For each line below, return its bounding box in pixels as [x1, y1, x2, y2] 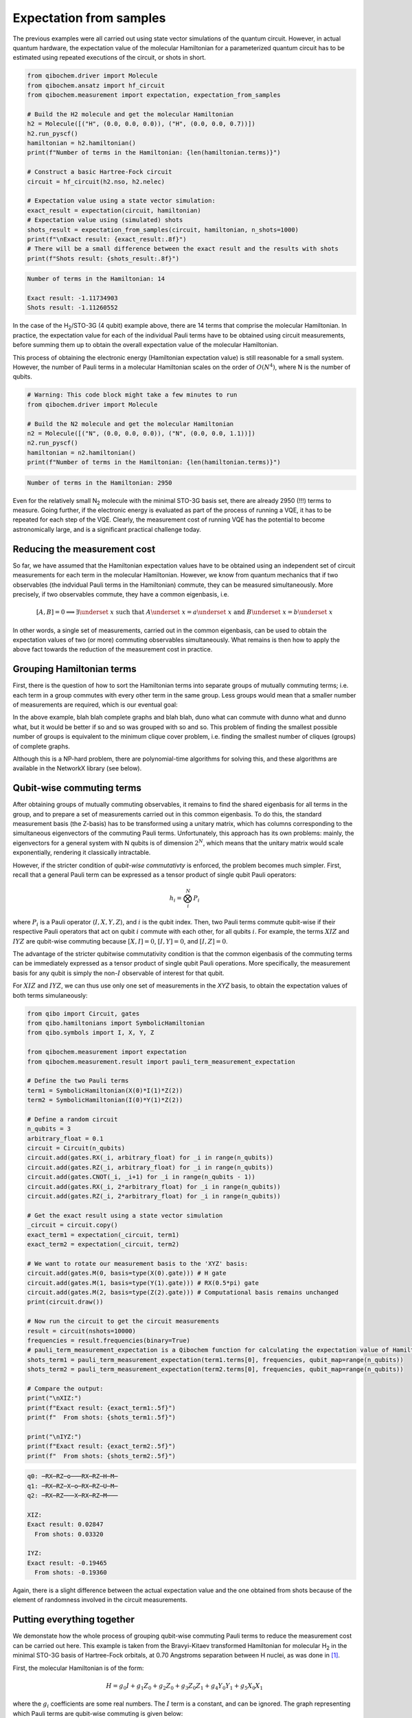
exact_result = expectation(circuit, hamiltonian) [27, 206, 202, 214]
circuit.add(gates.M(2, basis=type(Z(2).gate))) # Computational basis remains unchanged [27, 1288, 339, 1296]
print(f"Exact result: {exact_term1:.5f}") [27, 1404, 176, 1412]
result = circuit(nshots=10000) [27, 1327, 137, 1335]
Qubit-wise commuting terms [12, 782, 142, 794]
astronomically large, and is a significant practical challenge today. [12, 525, 202, 533]
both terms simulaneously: [12, 991, 88, 999]
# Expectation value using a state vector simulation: [27, 197, 216, 205]
